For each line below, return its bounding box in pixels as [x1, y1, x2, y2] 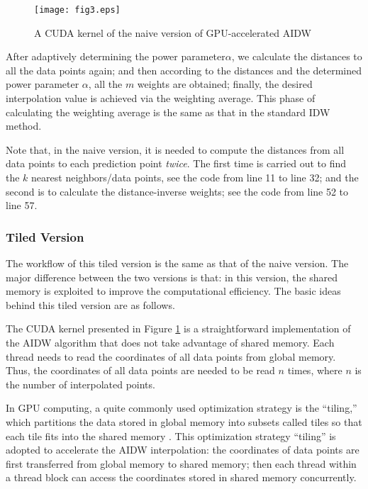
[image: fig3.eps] [34, 5, 121, 15]
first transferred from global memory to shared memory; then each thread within [6, 456, 357, 471]
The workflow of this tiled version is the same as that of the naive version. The [6, 256, 349, 270]
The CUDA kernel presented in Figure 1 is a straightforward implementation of [6, 321, 351, 336]
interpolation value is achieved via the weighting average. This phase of [6, 91, 316, 106]
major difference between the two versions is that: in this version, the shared [6, 269, 338, 284]
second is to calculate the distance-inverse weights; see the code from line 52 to [6, 184, 349, 198]
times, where [287, 363, 342, 378]
